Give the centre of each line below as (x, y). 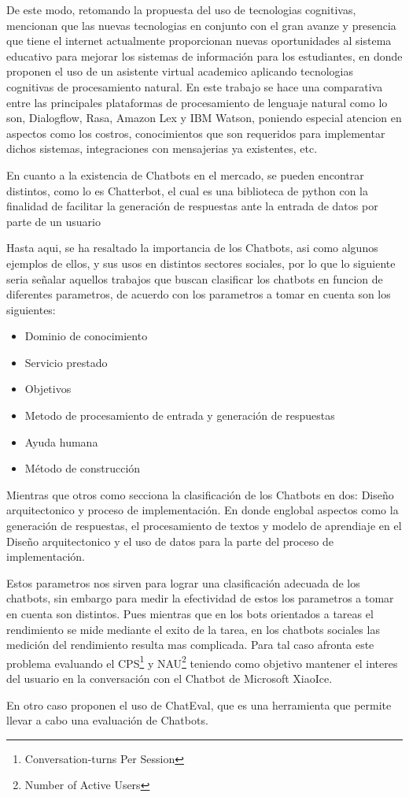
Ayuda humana (61, 441)
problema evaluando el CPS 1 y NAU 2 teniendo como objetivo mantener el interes (202, 662)
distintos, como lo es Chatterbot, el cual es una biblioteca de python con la (187, 190)
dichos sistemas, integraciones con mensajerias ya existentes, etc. (162, 148)
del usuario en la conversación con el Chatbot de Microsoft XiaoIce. (169, 678)
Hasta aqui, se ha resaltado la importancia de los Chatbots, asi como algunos (192, 248)
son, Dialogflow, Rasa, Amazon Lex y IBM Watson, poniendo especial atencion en (204, 118)
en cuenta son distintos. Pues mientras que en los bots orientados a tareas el (190, 614)
